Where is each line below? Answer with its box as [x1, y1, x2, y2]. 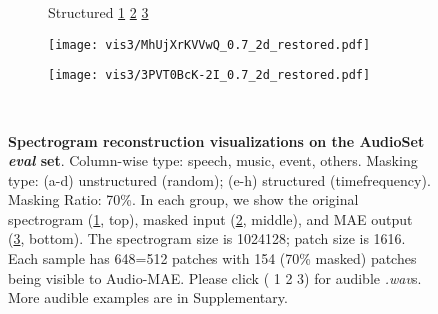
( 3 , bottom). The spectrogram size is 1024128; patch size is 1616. [8, 228, 406, 249]
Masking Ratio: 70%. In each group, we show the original [8, 189, 359, 210]
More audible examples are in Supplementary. [8, 287, 288, 308]
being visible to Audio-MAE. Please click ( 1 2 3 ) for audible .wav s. [8, 267, 422, 288]
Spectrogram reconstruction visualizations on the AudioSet [8, 130, 425, 151]
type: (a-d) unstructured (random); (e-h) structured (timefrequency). [8, 169, 431, 190]
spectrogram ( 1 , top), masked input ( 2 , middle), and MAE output [8, 208, 413, 229]
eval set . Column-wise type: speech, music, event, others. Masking [8, 150, 418, 171]
